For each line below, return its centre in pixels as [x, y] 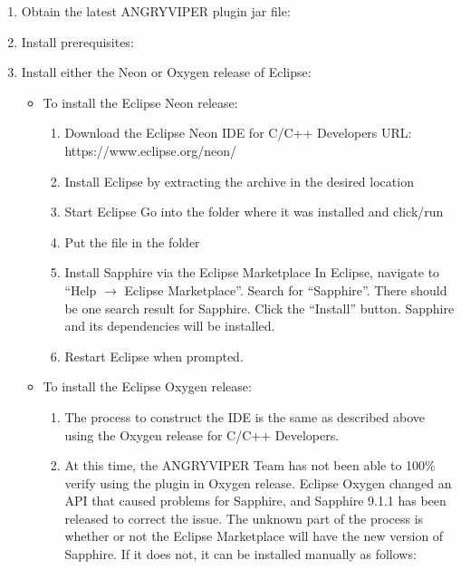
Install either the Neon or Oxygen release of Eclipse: [166, 72]
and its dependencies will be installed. [170, 326]
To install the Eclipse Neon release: [140, 102]
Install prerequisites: [77, 41]
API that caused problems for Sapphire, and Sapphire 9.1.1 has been [255, 501]
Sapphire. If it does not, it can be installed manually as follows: [240, 554]
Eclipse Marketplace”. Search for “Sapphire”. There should [286, 289]
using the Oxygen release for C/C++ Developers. [202, 434]
